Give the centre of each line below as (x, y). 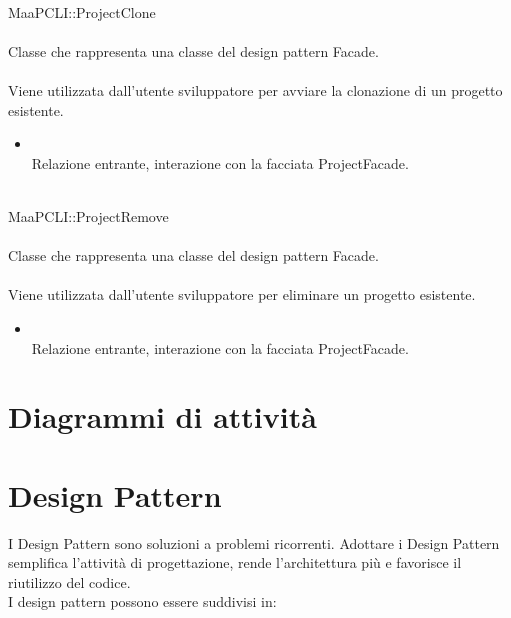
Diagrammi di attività (162, 416)
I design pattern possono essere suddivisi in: (142, 601)
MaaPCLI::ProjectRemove (88, 215)
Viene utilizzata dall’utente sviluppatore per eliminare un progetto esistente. (242, 294)
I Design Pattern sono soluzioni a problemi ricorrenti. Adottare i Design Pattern (254, 542)
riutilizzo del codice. (69, 581)
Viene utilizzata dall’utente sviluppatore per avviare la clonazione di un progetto (255, 89)
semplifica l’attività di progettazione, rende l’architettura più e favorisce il (235, 562)
